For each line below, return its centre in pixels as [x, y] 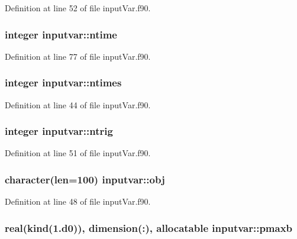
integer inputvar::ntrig [59, 131]
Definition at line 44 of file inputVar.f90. [78, 104]
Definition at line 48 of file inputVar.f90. [78, 201]
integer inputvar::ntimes [63, 83]
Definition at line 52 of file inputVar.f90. [78, 8]
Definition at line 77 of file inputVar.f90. [78, 56]
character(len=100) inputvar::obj [85, 179]
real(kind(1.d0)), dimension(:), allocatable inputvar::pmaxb [149, 227]
